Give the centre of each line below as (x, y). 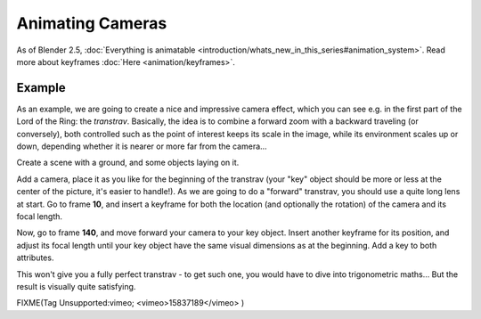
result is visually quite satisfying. (76, 286)
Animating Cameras (92, 23)
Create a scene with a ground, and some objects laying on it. (128, 163)
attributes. (35, 258)
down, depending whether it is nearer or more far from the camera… (142, 146)
